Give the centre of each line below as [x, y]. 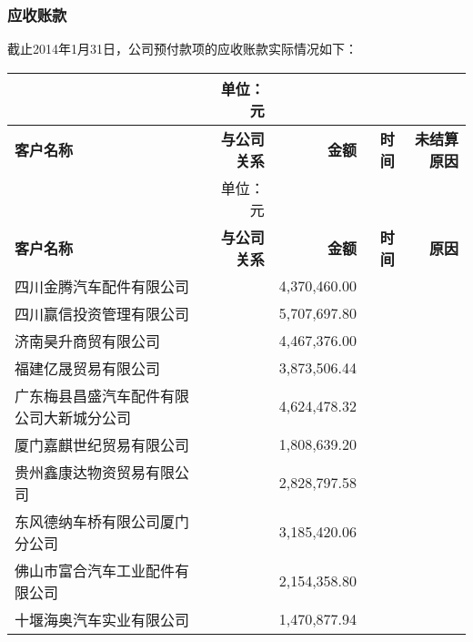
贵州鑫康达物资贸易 [81, 472]
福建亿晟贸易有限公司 [88, 368]
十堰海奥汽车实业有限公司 [102, 619]
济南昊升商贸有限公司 [88, 341]
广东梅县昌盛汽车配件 [88, 395]
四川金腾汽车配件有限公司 [102, 286]
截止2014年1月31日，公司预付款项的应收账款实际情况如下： [182, 49]
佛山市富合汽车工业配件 [95, 570]
